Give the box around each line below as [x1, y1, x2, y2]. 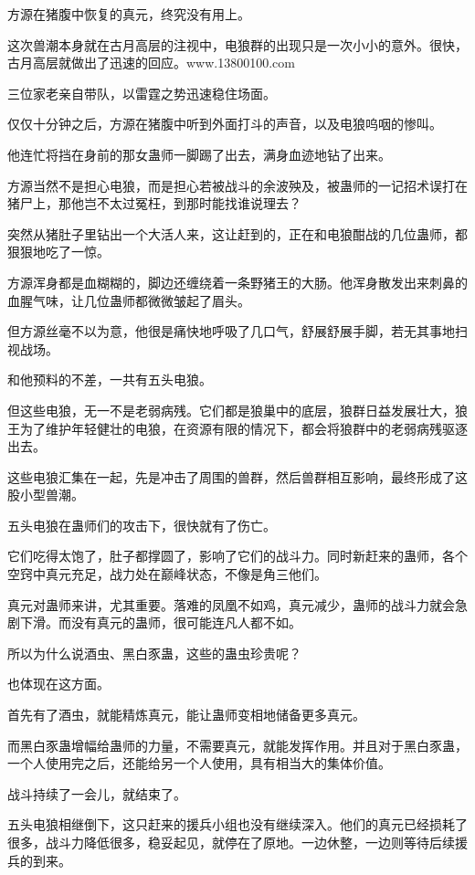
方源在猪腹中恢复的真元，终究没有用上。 [7, 5, 250, 23]
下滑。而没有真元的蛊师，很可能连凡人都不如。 [19, 613, 301, 632]
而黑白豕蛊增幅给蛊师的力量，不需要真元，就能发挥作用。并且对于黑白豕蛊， [7, 735, 468, 754]
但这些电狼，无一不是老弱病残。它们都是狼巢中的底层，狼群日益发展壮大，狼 [7, 400, 468, 419]
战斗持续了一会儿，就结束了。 [7, 784, 186, 803]
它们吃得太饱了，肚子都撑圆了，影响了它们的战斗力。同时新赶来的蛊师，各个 [7, 546, 468, 565]
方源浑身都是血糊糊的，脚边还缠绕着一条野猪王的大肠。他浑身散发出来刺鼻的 [7, 272, 468, 291]
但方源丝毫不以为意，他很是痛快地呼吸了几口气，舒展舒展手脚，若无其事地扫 [7, 322, 468, 341]
